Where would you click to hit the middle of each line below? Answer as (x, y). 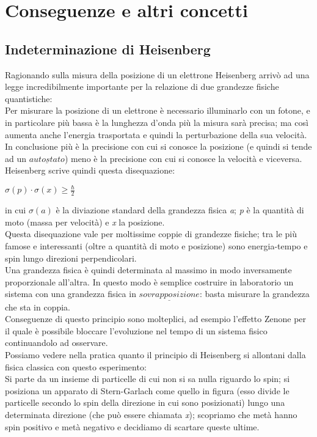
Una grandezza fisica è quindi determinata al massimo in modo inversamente (148, 270)
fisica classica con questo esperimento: (76, 366)
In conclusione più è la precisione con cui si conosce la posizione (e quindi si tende (158, 146)
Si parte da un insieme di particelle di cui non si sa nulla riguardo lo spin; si (148, 379)
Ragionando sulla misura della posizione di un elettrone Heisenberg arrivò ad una (157, 74)
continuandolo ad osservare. (56, 343)
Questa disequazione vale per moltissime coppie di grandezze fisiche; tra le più (151, 234)
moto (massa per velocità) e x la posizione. (85, 222)
